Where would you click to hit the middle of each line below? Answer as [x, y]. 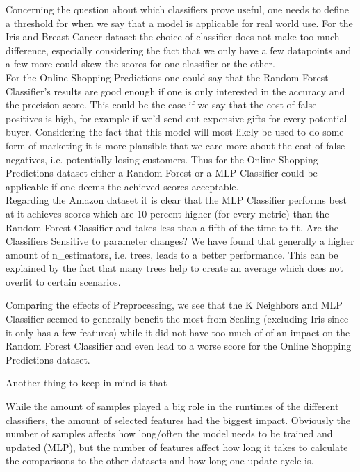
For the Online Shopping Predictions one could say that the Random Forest [167, 77]
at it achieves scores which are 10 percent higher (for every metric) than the [167, 213]
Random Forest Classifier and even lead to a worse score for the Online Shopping [179, 346]
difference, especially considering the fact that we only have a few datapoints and [179, 50]
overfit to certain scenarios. [63, 281]
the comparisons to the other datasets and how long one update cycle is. [160, 461]
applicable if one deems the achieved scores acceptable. [122, 186]
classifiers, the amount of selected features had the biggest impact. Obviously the [178, 420]
